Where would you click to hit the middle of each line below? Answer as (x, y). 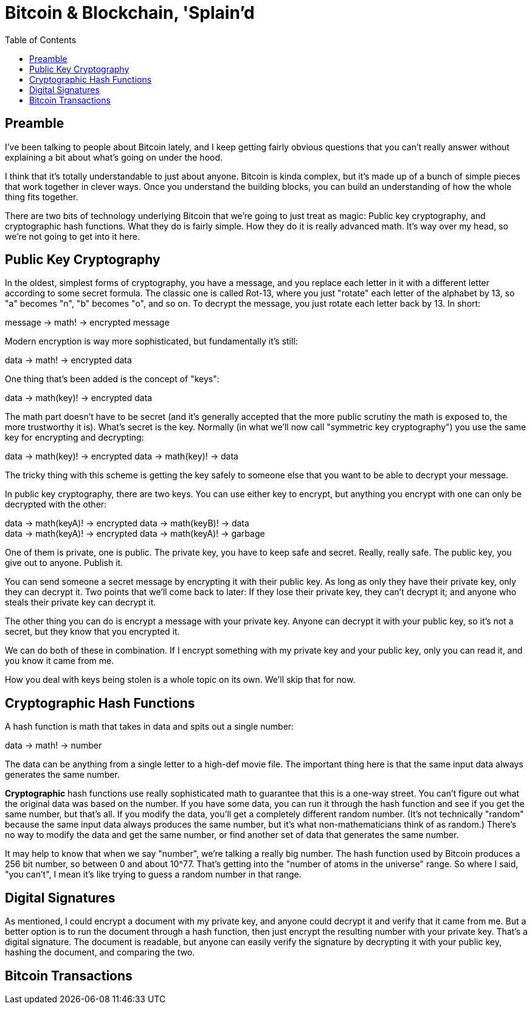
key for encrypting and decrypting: (74, 438)
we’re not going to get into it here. (72, 236)
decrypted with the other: (56, 504)
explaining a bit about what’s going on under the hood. (114, 157)
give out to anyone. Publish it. (64, 563)
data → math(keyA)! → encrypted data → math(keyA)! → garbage (135, 534)
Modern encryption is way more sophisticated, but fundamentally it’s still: (151, 341)
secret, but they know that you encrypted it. (92, 632)
